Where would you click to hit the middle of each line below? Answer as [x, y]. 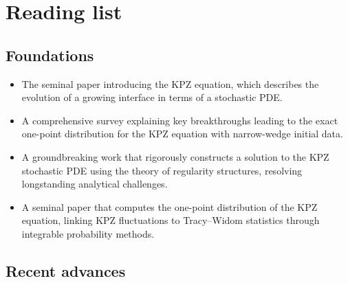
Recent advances [66, 270]
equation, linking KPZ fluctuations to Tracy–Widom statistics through [171, 220]
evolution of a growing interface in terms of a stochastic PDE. [152, 97]
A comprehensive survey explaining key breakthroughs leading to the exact [180, 120]
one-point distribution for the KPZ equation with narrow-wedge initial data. [182, 134]
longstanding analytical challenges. [95, 184]
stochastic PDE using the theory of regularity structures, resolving [162, 170]
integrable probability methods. [88, 233]
